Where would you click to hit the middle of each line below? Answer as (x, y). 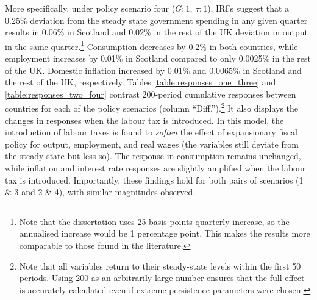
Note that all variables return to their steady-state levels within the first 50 (160, 266)
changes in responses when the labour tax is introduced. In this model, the (144, 120)
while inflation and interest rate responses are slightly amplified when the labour (155, 168)
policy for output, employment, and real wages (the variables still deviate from (152, 144)
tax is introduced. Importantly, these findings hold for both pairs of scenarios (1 (154, 180)
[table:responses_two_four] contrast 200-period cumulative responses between (151, 94)
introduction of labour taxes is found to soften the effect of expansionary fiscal (151, 132)
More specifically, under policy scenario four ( (90, 8)
